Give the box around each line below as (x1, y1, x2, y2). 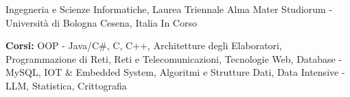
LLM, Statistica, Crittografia (5, 78, 127, 92)
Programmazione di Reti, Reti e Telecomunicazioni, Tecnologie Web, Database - (5, 51, 342, 66)
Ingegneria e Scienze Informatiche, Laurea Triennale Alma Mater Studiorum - (5, 2, 333, 16)
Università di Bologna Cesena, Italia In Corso (5, 15, 197, 29)
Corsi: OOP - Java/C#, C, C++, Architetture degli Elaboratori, (5, 38, 282, 53)
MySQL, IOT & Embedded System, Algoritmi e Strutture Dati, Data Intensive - (5, 65, 345, 79)
